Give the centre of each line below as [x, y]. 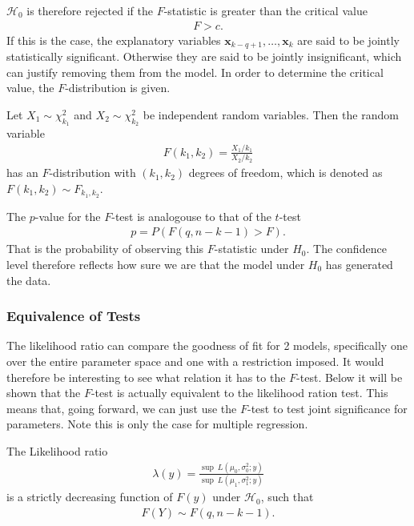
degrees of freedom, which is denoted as [285, 173]
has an [22, 173]
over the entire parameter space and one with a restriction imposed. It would [195, 361]
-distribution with [92, 173]
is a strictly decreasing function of [90, 497]
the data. [29, 280]
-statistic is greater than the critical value [265, 10]
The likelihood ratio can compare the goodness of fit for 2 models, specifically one [207, 345]
